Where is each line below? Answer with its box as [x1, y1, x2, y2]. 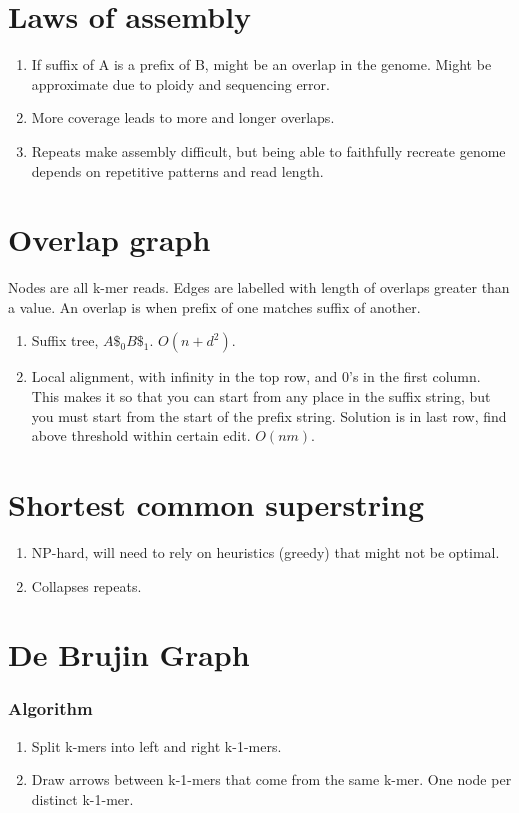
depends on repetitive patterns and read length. [31, 160, 324, 181]
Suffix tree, [31, 330, 99, 351]
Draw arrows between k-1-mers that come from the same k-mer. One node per [31, 769, 512, 790]
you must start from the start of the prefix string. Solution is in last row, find [31, 405, 507, 426]
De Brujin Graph [8, 634, 250, 675]
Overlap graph [8, 219, 211, 260]
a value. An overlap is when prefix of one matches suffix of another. [8, 296, 421, 317]
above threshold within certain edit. [31, 425, 251, 446]
